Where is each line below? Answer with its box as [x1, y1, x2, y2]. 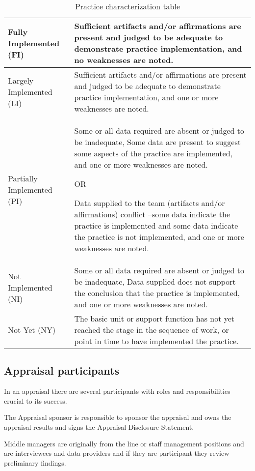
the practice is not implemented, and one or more [74, 231, 244, 242]
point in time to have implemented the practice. [74, 335, 239, 347]
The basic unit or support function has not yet [74, 313, 235, 324]
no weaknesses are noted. [74, 54, 174, 65]
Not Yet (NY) [8, 324, 56, 335]
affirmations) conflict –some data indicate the [74, 208, 230, 220]
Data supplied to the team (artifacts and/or [74, 197, 225, 208]
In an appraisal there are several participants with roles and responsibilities [4, 386, 230, 396]
